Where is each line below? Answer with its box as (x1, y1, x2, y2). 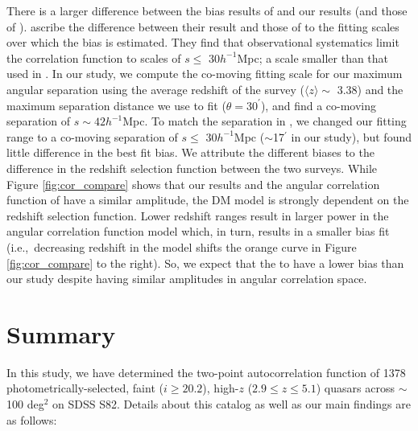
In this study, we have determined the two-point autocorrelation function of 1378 (6, 363, 406, 380)
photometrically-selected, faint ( (6, 380, 163, 396)
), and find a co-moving (260, 96, 377, 113)
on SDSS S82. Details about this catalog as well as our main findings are (52, 396, 411, 412)
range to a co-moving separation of (6, 128, 178, 145)
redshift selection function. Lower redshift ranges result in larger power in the (6, 207, 389, 224)
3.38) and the (337, 80, 404, 97)
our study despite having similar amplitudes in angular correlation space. (6, 270, 367, 287)
